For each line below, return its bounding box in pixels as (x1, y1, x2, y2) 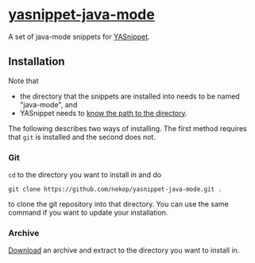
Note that (8, 75, 39, 85)
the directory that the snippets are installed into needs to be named (19, 91, 240, 101)
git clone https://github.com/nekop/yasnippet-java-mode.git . (8, 185, 222, 194)
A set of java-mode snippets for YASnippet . (8, 32, 150, 41)
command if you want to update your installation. (8, 208, 168, 218)
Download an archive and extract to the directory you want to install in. (8, 246, 240, 255)
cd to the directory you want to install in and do (8, 170, 161, 180)
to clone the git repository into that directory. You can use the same (8, 199, 229, 209)
